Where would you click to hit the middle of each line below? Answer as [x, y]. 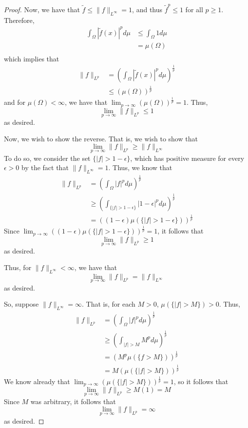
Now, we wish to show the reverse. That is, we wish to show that [101, 138]
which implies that [32, 58]
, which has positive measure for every [187, 158]
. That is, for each [109, 304]
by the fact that [45, 167]
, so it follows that [201, 381]
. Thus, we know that [140, 167]
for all [194, 9]
